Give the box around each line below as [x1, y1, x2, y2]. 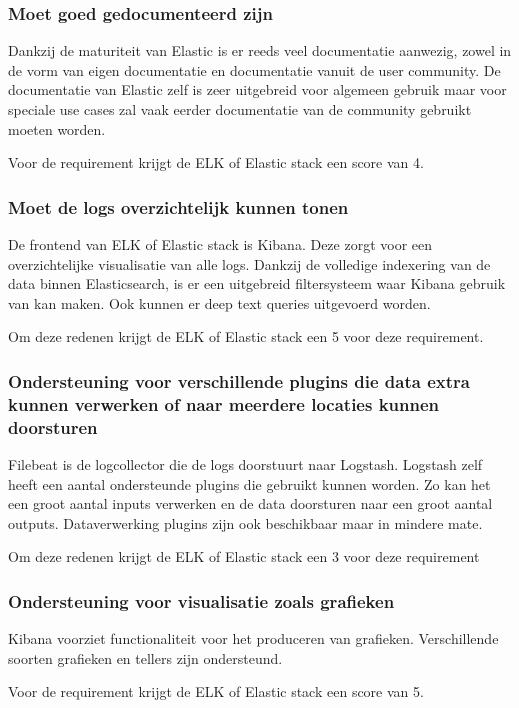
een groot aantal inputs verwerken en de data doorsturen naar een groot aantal [8, 493, 493, 514]
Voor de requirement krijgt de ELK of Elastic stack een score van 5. [8, 681, 424, 702]
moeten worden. [8, 118, 106, 139]
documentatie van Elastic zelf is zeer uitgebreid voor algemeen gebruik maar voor [8, 79, 507, 100]
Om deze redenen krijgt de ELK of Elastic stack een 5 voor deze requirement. [8, 326, 484, 347]
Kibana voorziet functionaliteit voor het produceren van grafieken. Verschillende [8, 628, 499, 649]
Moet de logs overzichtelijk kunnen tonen [8, 194, 349, 219]
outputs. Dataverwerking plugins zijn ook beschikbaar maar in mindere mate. [8, 512, 483, 533]
